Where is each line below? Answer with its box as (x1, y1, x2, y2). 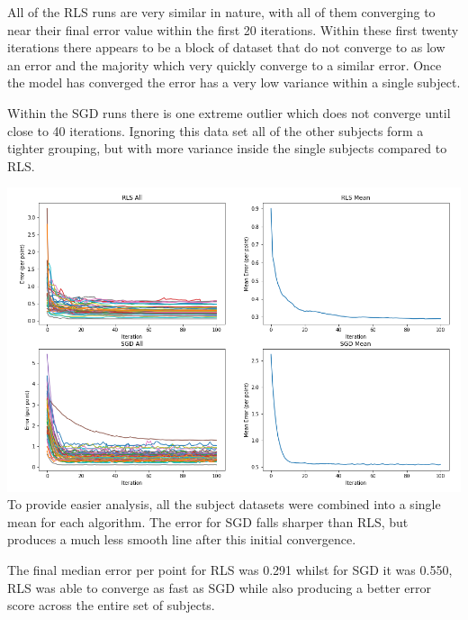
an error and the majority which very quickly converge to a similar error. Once (7, 55, 442, 74)
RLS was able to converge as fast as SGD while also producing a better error (7, 578, 432, 597)
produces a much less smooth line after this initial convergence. (7, 530, 356, 549)
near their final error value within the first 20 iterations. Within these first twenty (7, 20, 459, 39)
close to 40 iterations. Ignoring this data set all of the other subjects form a (7, 121, 424, 140)
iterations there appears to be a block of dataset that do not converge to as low (7, 38, 445, 57)
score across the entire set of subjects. (7, 596, 215, 615)
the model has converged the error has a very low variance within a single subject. (7, 73, 461, 92)
